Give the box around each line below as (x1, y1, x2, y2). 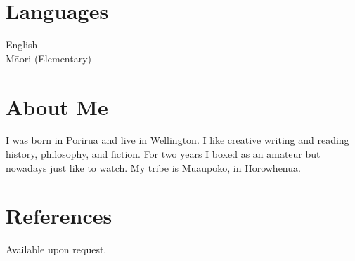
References (6, 201, 112, 230)
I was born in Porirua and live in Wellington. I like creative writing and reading (6, 133, 349, 147)
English (6, 37, 38, 52)
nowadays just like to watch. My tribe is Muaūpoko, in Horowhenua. (6, 160, 301, 175)
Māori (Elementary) (6, 51, 92, 65)
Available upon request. (6, 242, 107, 257)
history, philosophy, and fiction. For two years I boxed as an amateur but (6, 147, 321, 161)
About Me (6, 92, 108, 121)
